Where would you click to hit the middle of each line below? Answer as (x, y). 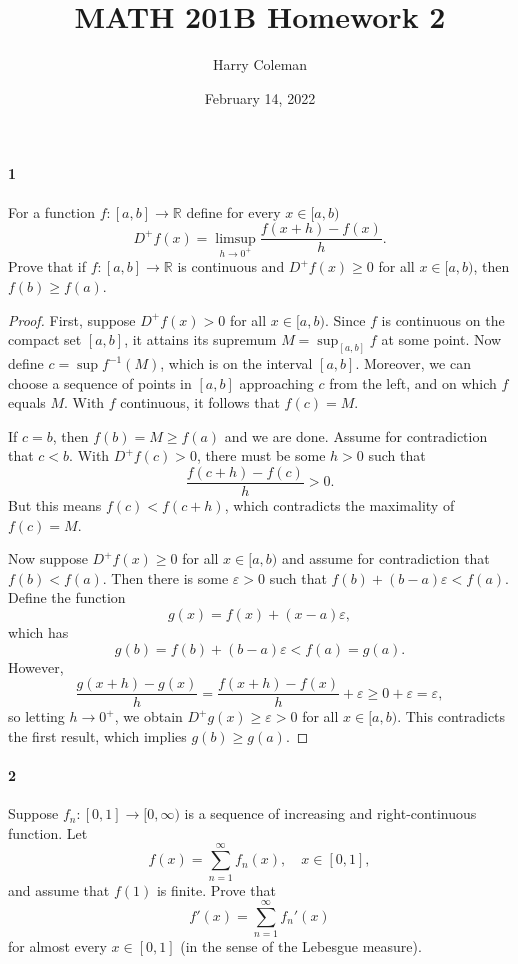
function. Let (48, 832)
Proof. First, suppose (72, 319)
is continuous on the (443, 319)
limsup (235, 238)
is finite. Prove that (216, 889)
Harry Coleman (260, 64)
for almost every (57, 946)
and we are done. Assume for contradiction (356, 435)
